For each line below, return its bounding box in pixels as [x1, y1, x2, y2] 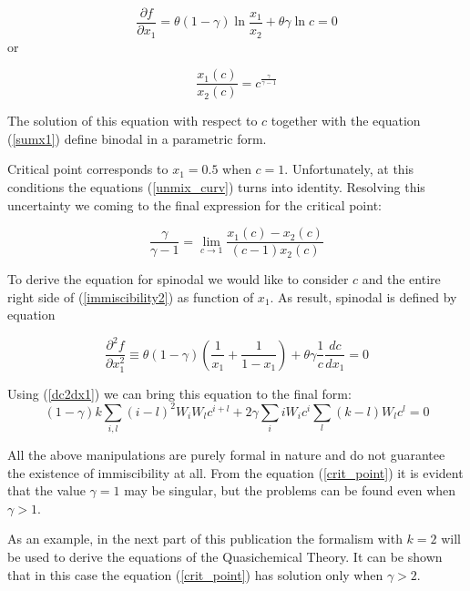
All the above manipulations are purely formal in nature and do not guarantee [7, 445, 445, 464]
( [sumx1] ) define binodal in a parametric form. [7, 128, 267, 148]
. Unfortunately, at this [284, 159, 414, 178]
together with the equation [271, 111, 421, 130]
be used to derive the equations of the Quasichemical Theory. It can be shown [7, 547, 443, 566]
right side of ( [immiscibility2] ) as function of [7, 287, 254, 306]
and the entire [362, 270, 441, 289]
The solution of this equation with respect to [7, 111, 258, 130]
